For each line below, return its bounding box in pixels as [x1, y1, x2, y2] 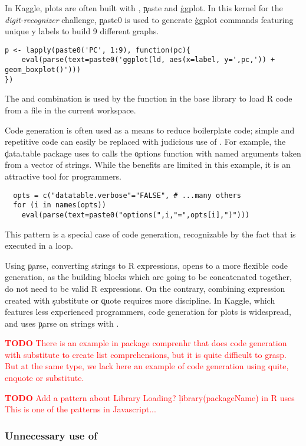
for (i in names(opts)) [13, 201, 106, 210]
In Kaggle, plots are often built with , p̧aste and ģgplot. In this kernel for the [5, 2, 283, 14]
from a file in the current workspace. [5, 104, 136, 116]
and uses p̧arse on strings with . [5, 317, 119, 329]
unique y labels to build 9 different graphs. [5, 25, 159, 37]
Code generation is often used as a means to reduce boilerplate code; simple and [5, 123, 295, 136]
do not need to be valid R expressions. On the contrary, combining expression [5, 282, 285, 294]
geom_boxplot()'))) [5, 66, 81, 74]
